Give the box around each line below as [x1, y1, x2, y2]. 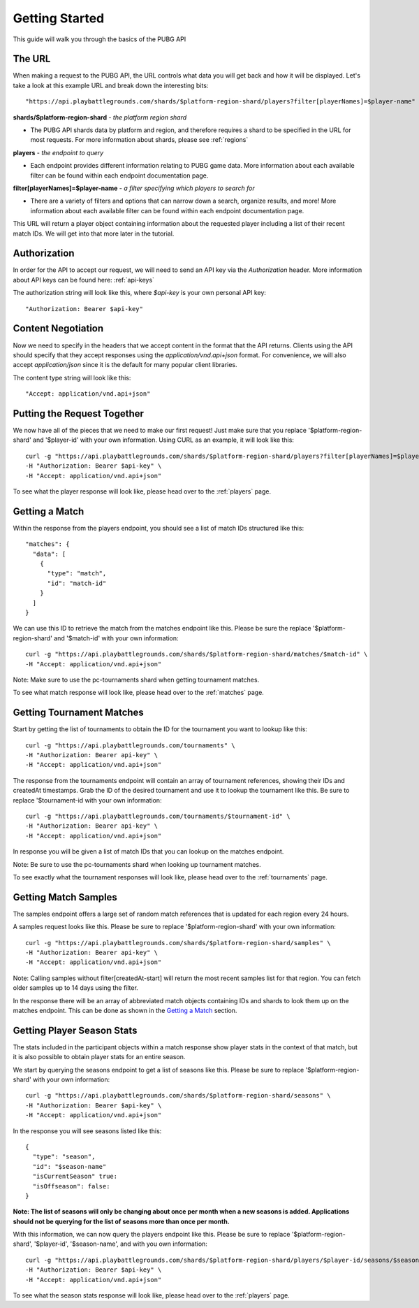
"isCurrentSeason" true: [32, 1172, 118, 1181]
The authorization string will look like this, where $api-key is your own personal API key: [13, 289, 267, 297]
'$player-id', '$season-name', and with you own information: [34, 1239, 207, 1248]
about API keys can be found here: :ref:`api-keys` [13, 275, 155, 284]
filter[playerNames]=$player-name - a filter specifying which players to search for [13, 184, 255, 192]
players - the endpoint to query [13, 148, 104, 157]
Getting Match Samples [13, 891, 118, 903]
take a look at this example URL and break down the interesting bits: [13, 81, 209, 89]
